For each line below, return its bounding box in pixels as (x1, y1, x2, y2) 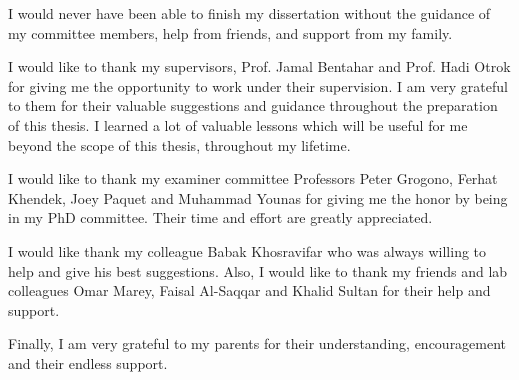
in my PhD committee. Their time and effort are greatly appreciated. (8, 207, 433, 228)
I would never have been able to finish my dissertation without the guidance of (8, 3, 491, 23)
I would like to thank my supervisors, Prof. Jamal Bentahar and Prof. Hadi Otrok (8, 56, 511, 77)
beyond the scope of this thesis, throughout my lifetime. (8, 134, 351, 155)
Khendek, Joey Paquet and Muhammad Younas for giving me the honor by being (8, 187, 508, 208)
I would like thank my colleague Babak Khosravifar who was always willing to (8, 240, 487, 261)
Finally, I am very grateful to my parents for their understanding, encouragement (8, 333, 507, 354)
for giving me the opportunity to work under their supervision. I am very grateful (8, 75, 508, 96)
